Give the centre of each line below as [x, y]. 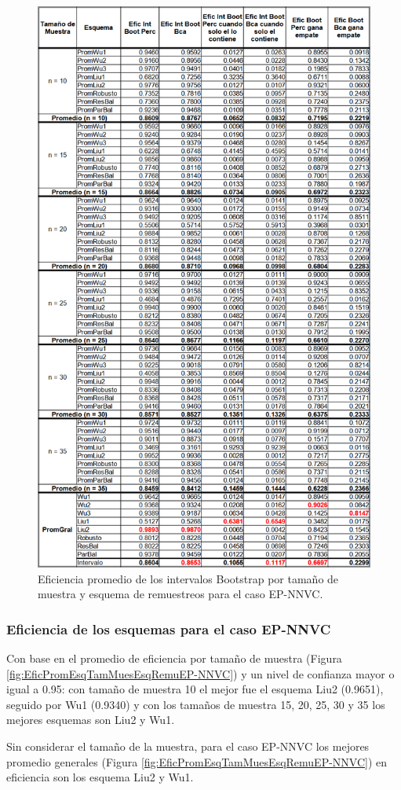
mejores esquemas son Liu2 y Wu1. [91, 720]
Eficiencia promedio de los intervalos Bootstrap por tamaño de [188, 578]
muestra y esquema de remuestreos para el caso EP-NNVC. [180, 594]
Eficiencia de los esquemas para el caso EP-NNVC [169, 628]
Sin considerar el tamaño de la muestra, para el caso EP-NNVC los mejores [188, 746]
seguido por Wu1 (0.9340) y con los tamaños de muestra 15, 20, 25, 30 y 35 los [196, 704]
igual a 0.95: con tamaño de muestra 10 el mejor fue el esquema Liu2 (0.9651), [195, 689]
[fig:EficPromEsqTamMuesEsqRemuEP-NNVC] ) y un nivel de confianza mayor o [200, 673]
